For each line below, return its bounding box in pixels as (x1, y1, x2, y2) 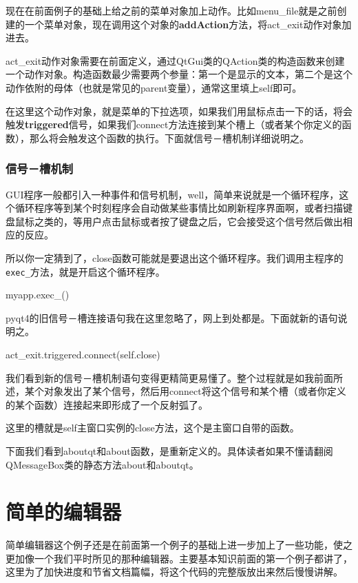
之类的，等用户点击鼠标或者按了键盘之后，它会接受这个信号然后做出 (34, 214, 343, 228)
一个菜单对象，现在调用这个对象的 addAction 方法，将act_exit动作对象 (24, 17, 342, 31)
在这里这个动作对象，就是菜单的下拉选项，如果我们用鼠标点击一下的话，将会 (6, 103, 352, 118)
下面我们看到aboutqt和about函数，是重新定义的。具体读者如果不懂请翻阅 (6, 443, 333, 458)
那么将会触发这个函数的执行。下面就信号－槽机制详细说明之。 (29, 130, 309, 145)
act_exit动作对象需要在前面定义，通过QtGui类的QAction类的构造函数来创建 (6, 53, 345, 68)
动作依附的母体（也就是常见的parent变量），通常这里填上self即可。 (6, 80, 302, 94)
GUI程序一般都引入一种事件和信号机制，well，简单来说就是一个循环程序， (6, 187, 339, 201)
